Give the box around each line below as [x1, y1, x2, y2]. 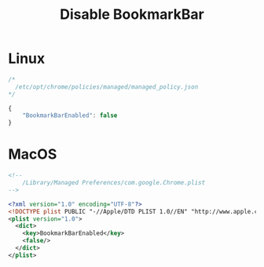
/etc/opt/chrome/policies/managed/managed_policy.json [15, 82, 199, 91]
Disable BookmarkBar [60, 5, 204, 24]
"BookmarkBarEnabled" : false [22, 112, 118, 119]
